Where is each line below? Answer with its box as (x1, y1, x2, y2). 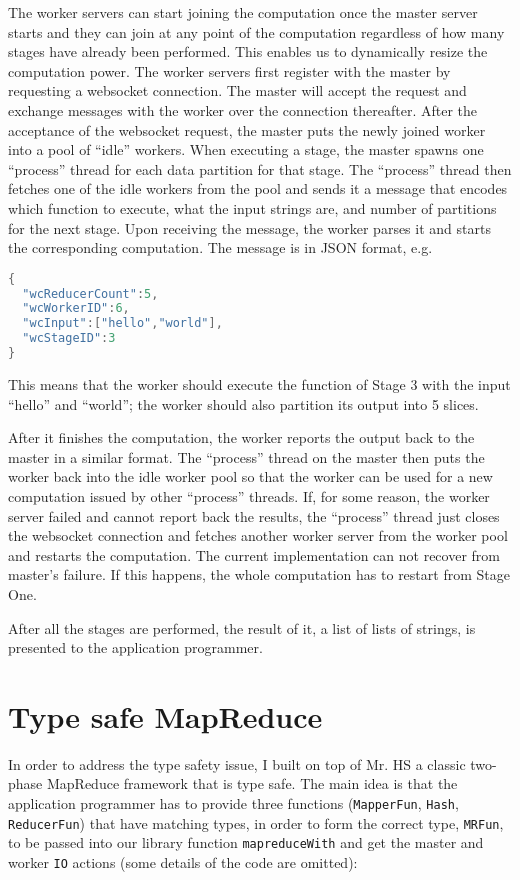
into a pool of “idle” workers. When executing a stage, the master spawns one (8, 139, 484, 160)
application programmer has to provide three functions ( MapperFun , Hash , (8, 793, 459, 813)
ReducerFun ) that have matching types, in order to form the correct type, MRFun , (8, 812, 504, 833)
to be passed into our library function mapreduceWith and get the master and (8, 832, 484, 853)
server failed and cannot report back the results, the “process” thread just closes (8, 505, 500, 526)
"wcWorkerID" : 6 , (22, 301, 130, 316)
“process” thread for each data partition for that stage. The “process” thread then (8, 158, 512, 179)
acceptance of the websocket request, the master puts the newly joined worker (8, 119, 486, 140)
